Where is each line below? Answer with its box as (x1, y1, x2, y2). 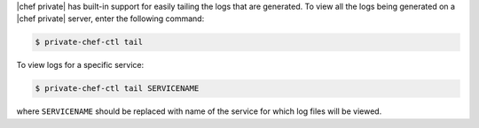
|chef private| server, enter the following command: (16, 13, 205, 24)
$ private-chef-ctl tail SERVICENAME (35, 84, 200, 94)
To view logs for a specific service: (16, 60, 145, 71)
